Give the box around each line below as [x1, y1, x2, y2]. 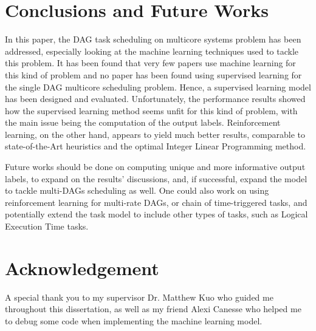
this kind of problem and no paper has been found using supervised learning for [5, 68, 302, 81]
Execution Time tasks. [5, 220, 89, 233]
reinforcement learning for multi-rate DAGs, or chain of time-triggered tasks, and [5, 196, 307, 208]
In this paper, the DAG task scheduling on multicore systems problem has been [5, 33, 301, 46]
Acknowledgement [5, 255, 159, 280]
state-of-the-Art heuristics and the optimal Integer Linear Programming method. [5, 140, 306, 152]
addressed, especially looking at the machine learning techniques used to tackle [5, 44, 299, 57]
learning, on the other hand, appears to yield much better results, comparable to [5, 128, 305, 140]
